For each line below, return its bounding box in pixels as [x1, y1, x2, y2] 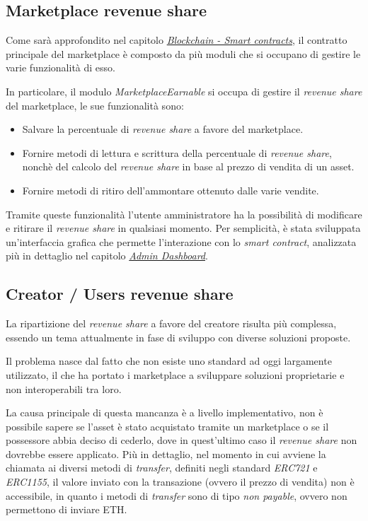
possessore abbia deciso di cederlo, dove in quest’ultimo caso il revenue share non [6, 433, 357, 447]
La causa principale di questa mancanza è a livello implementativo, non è [6, 405, 323, 420]
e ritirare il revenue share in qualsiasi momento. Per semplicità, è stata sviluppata [6, 221, 361, 235]
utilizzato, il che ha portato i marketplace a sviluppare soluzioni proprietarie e [6, 367, 345, 382]
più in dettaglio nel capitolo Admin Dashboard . [6, 248, 208, 263]
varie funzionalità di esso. [6, 60, 115, 75]
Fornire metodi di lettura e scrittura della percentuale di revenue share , [22, 145, 332, 160]
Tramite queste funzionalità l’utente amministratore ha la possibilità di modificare [6, 206, 362, 221]
